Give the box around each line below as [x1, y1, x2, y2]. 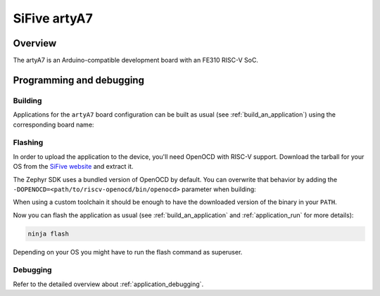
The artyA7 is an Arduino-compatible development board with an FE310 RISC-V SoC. [13, 56, 258, 65]
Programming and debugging [13, 74, 144, 86]
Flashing [13, 138, 44, 148]
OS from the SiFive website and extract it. [13, 162, 134, 171]
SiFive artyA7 [13, 11, 93, 26]
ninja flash [27, 229, 70, 238]
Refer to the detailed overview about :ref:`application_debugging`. [13, 280, 204, 288]
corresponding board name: [13, 120, 94, 129]
